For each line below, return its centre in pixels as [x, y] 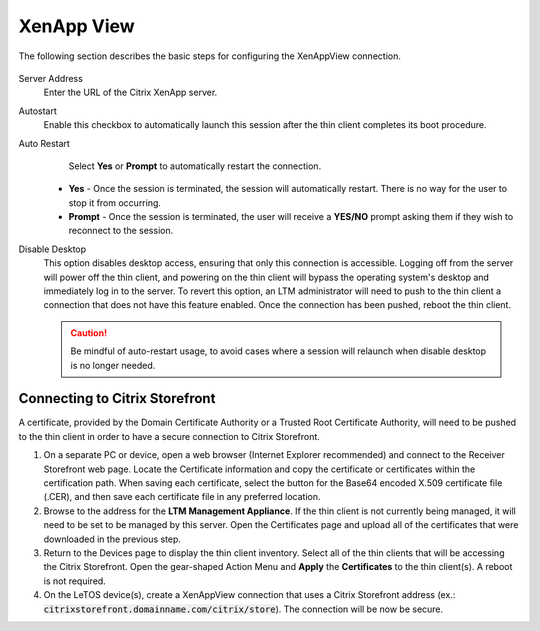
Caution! [89, 332]
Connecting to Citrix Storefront [117, 398]
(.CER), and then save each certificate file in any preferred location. [182, 497]
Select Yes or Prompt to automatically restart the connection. [195, 166]
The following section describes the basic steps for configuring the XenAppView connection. [210, 56]
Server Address [51, 78]
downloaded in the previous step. [112, 539]
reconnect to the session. [121, 231]
